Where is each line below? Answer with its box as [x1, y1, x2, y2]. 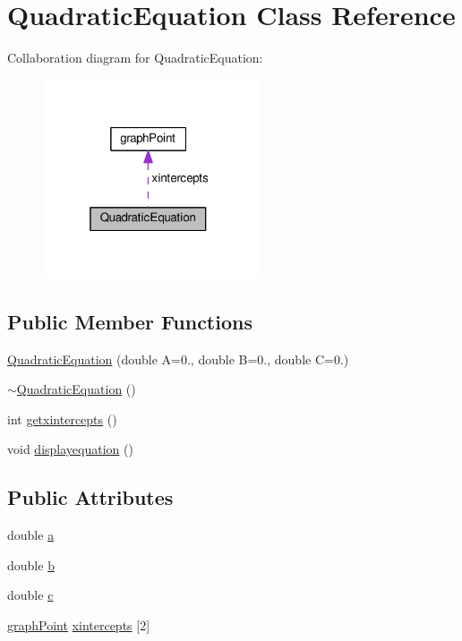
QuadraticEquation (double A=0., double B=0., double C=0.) [7, 349, 349, 368]
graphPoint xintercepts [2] [7, 616, 150, 635]
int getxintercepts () [7, 409, 117, 428]
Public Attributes [7, 483, 174, 511]
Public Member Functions [7, 307, 252, 335]
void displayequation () [7, 440, 133, 458]
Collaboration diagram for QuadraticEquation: [7, 48, 263, 67]
